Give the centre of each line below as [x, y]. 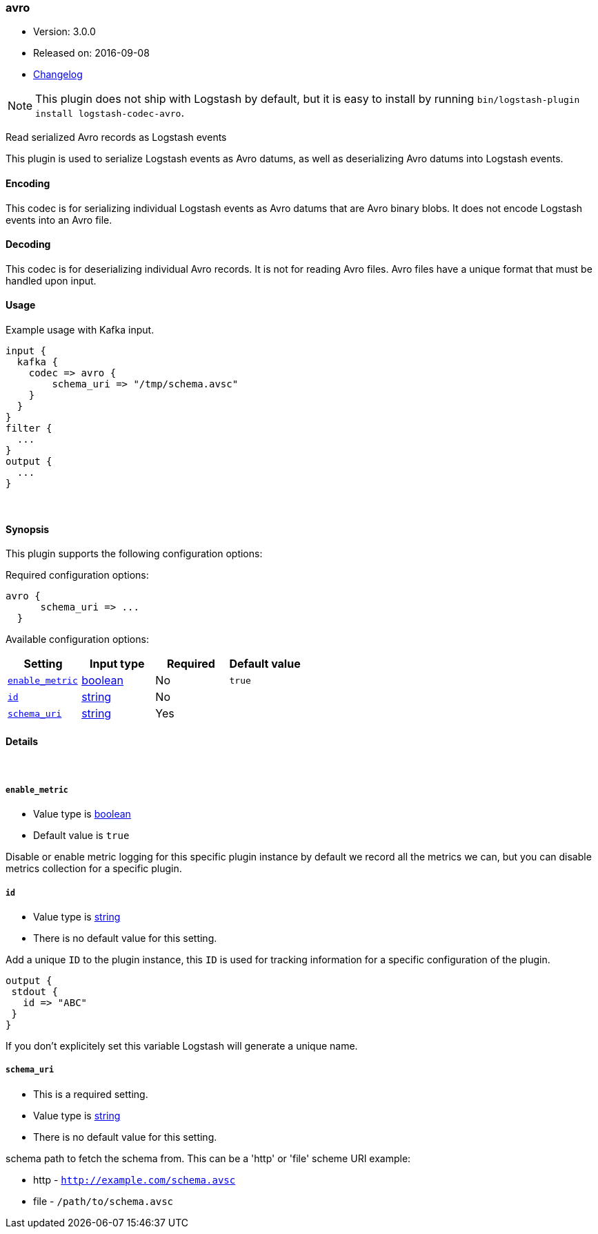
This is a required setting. [91, 1094]
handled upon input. [51, 280]
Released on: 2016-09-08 [91, 53]
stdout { [34, 992]
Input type [117, 664]
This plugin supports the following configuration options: [134, 554]
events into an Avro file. [59, 220]
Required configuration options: [77, 575]
